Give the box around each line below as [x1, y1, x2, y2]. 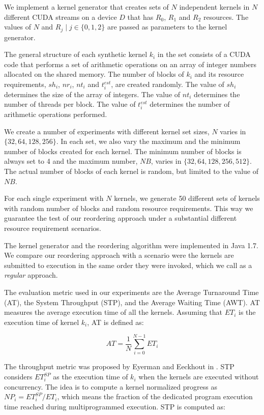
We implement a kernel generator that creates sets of [4, 2, 169, 12]
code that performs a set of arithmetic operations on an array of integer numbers [4, 58, 257, 69]
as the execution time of [53, 371, 128, 382]
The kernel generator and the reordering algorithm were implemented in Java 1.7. [4, 240, 258, 250]
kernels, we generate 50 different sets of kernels [114, 193, 260, 203]
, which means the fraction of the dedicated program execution [57, 391, 253, 402]
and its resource [194, 69, 244, 79]
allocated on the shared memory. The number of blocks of [4, 69, 184, 79]
